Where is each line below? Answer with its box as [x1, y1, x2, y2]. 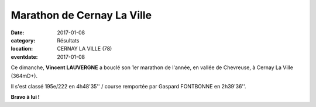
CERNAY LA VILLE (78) [57, 45, 112, 52]
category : [11, 37, 36, 44]
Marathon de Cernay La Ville [11, 9, 152, 22]
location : [11, 45, 33, 52]
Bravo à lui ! [11, 94, 40, 101]
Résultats [57, 37, 80, 44]
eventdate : [11, 53, 38, 60]
